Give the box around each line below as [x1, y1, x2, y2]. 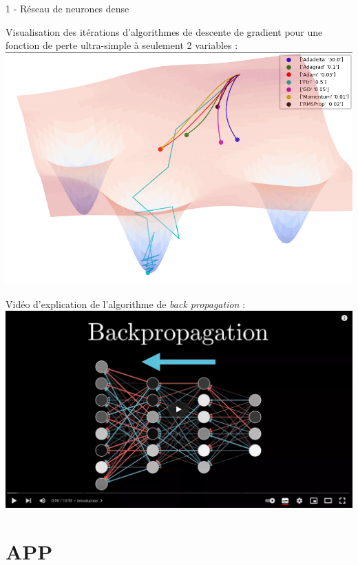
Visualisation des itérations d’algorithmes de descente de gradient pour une [6, 24, 323, 39]
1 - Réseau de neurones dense [6, 1, 129, 15]
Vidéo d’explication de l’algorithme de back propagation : [6, 296, 246, 311]
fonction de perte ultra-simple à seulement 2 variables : [6, 38, 238, 52]
